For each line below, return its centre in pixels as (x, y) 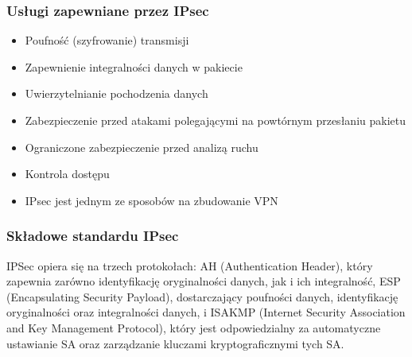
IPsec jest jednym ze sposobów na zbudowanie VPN (152, 200)
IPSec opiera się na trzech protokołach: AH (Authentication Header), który (190, 265)
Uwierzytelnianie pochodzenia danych (117, 93)
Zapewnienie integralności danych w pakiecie (134, 66)
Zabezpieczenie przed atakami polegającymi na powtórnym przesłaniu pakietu (215, 120)
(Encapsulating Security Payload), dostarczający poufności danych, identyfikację (202, 296)
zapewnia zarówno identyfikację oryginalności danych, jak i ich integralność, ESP (204, 281)
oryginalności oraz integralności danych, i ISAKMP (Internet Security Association (206, 312)
